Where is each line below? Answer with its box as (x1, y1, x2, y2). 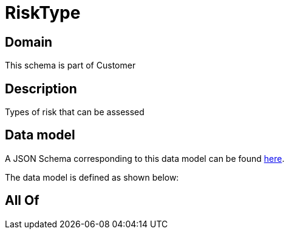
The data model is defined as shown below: (5, 172, 179, 182)
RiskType (5, 2, 81, 23)
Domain (5, 34, 53, 50)
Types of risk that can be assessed (5, 107, 144, 118)
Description (5, 81, 77, 96)
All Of (5, 193, 39, 209)
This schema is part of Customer (5, 60, 136, 71)
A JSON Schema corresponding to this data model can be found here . (5, 153, 285, 164)
